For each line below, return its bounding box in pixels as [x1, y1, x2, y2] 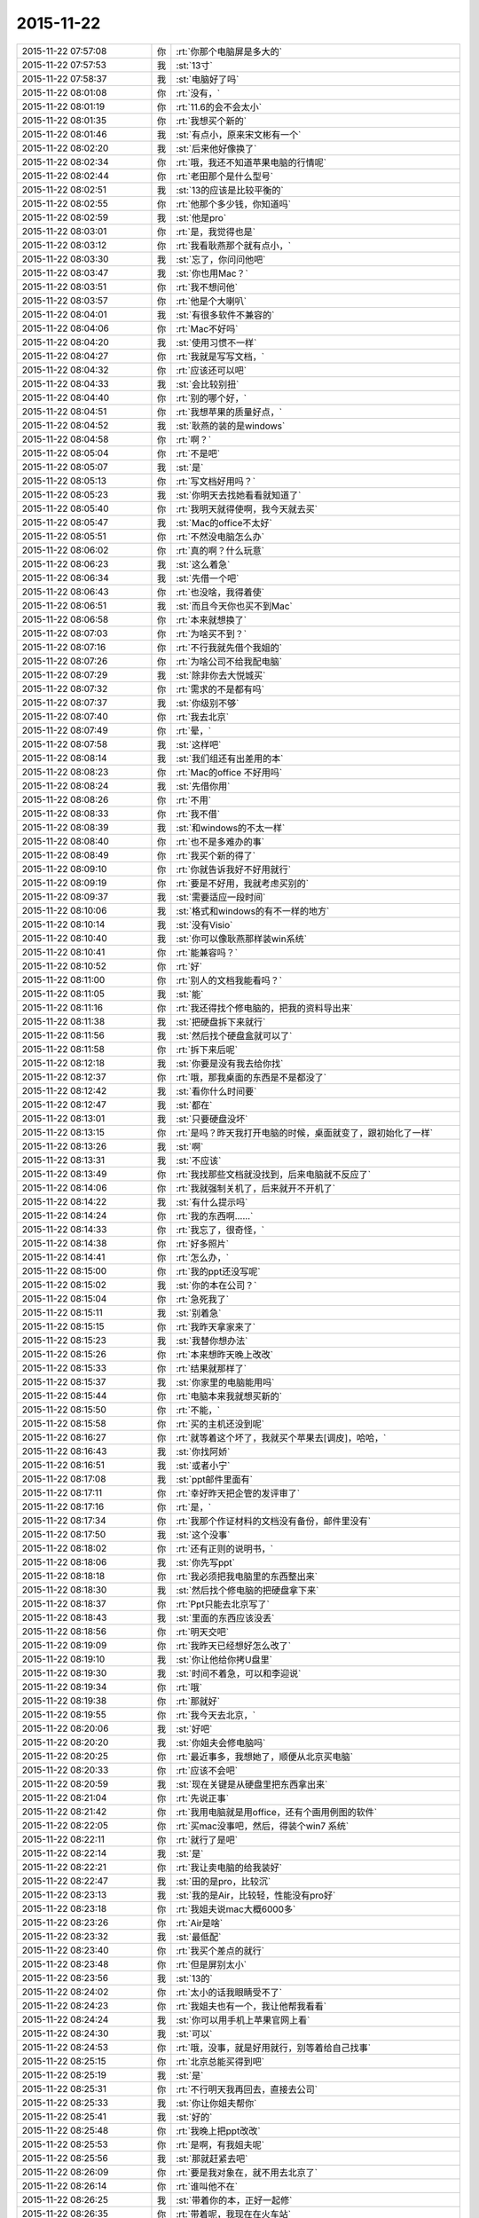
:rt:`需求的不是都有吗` [176, 683, 265, 696]
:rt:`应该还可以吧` [176, 364, 247, 376]
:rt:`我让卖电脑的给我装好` [176, 1861, 283, 1874]
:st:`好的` [176, 2111, 213, 2123]
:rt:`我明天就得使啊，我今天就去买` [176, 502, 318, 515]
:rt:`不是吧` [176, 447, 221, 460]
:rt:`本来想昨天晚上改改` [176, 1349, 274, 1361]
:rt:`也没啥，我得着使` [176, 586, 265, 598]
